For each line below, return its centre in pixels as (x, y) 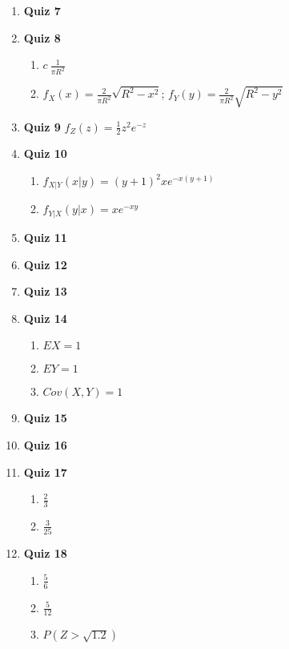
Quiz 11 (45, 237)
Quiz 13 (45, 291)
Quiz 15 (45, 418)
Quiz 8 (42, 37)
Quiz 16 (45, 444)
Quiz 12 (45, 264)
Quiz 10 (45, 153)
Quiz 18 (45, 553)
